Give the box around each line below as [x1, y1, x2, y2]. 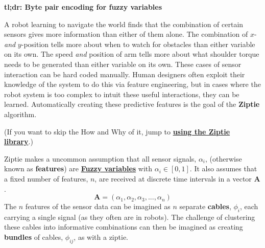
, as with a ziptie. [74, 232, 128, 242]
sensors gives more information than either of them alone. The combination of [4, 29, 248, 39]
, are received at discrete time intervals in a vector [94, 173, 252, 184]
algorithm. [4, 108, 37, 119]
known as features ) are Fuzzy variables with [4, 163, 153, 174]
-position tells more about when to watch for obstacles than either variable [21, 38, 255, 49]
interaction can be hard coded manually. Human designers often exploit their [4, 69, 245, 79]
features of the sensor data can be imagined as [25, 201, 171, 212]
